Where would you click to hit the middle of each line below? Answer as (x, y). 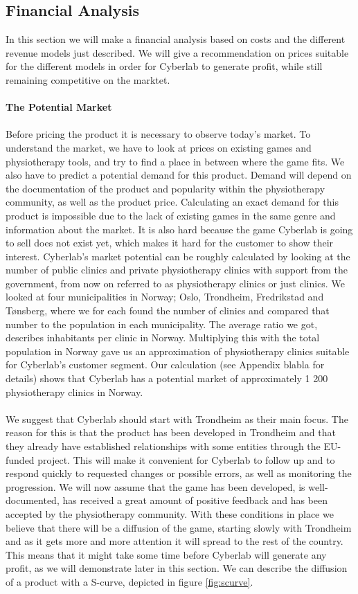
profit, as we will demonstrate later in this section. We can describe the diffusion (177, 568)
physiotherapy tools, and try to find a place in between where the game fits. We (175, 161)
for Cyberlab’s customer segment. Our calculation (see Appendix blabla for (165, 364)
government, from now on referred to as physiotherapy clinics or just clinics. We (175, 283)
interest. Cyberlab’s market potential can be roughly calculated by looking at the (178, 256)
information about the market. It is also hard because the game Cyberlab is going (179, 229)
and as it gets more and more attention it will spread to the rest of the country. (174, 541)
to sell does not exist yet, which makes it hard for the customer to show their (170, 243)
